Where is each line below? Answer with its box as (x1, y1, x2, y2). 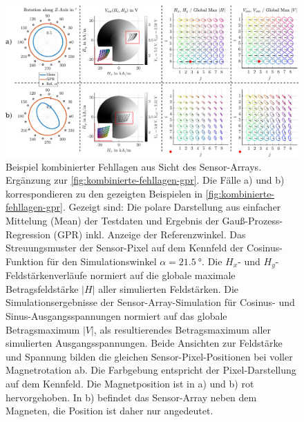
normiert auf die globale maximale (90, 268, 236, 282)
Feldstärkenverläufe (6, 268, 87, 282)
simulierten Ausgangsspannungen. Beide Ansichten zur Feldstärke (6, 336, 283, 350)
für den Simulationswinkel (46, 253, 157, 268)
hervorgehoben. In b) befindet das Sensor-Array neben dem (6, 390, 257, 404)
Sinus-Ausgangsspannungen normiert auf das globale (6, 309, 227, 323)
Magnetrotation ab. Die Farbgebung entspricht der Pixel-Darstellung (6, 363, 296, 377)
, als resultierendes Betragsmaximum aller (93, 322, 271, 336)
